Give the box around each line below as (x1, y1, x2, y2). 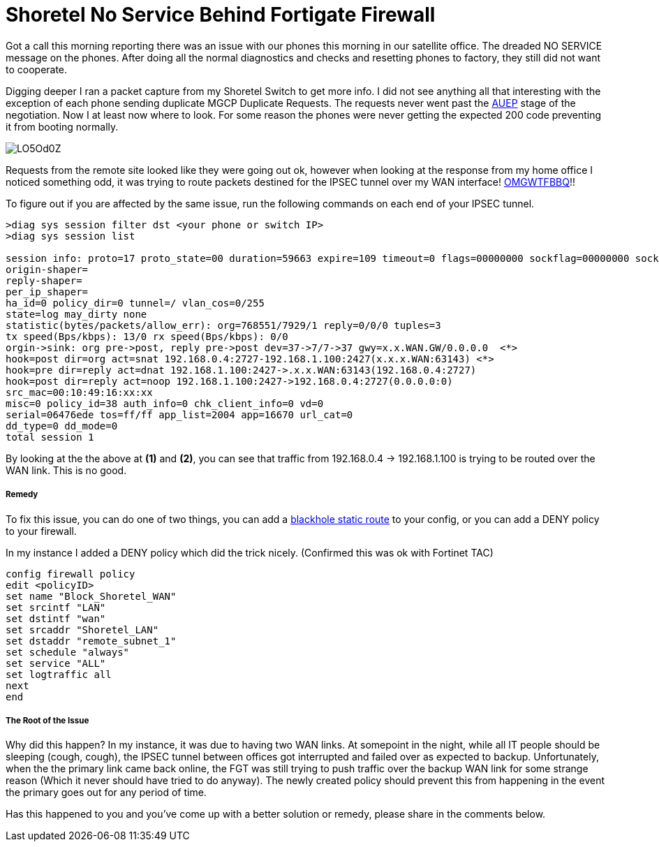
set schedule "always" (6, 646, 130, 658)
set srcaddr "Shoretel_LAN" (6, 624, 159, 635)
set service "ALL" (6, 657, 106, 669)
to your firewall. (6, 524, 77, 537)
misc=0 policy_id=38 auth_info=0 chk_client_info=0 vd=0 (6, 397, 324, 409)
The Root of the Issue (6, 715, 89, 726)
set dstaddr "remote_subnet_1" (6, 635, 177, 647)
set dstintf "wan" (6, 612, 106, 624)
